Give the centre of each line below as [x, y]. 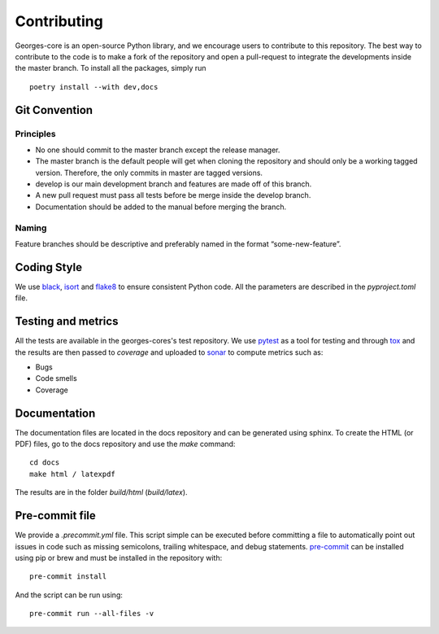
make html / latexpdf [72, 474]
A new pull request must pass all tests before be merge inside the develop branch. [173, 195]
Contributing [59, 21]
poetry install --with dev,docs [94, 87]
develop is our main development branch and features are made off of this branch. [174, 184]
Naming [31, 228]
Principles [35, 133]
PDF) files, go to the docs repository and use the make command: [125, 444]
